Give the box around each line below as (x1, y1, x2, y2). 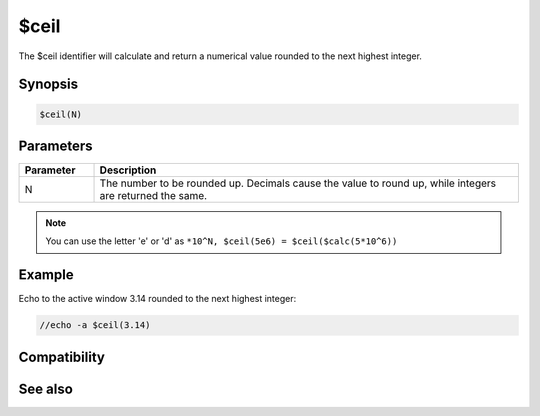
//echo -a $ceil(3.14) (39, 320, 151, 331)
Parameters (18, 137, 93, 154)
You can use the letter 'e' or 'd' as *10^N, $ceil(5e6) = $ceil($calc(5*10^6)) (45, 235, 398, 247)
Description (99, 163, 157, 177)
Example (18, 266, 74, 284)
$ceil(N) (39, 108, 83, 120)
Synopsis (18, 76, 79, 93)
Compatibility (18, 348, 105, 365)
